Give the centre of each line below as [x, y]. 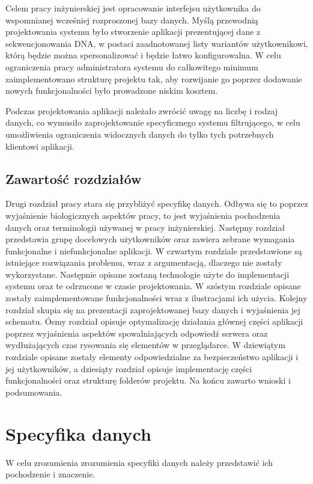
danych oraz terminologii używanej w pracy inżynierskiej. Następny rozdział [145, 227]
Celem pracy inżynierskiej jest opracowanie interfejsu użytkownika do [133, 8]
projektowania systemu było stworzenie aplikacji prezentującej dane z [133, 32]
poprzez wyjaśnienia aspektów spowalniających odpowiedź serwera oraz [137, 333]
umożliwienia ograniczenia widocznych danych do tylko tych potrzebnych [140, 134]
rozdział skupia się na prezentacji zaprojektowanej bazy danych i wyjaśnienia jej [153, 309]
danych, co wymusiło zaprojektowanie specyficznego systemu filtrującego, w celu [153, 122]
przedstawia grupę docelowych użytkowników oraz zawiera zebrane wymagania [150, 239]
